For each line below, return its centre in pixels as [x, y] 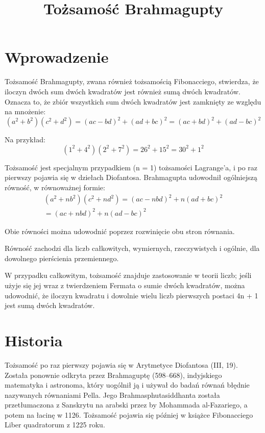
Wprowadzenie [57, 57]
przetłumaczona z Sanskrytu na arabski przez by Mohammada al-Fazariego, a [126, 405]
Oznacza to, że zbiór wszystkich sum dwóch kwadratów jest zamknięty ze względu [133, 101]
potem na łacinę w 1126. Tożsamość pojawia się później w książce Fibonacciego [129, 414]
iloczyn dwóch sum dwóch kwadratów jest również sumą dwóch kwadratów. [123, 91]
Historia [34, 340]
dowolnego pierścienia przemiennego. [62, 258]
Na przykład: [25, 139]
